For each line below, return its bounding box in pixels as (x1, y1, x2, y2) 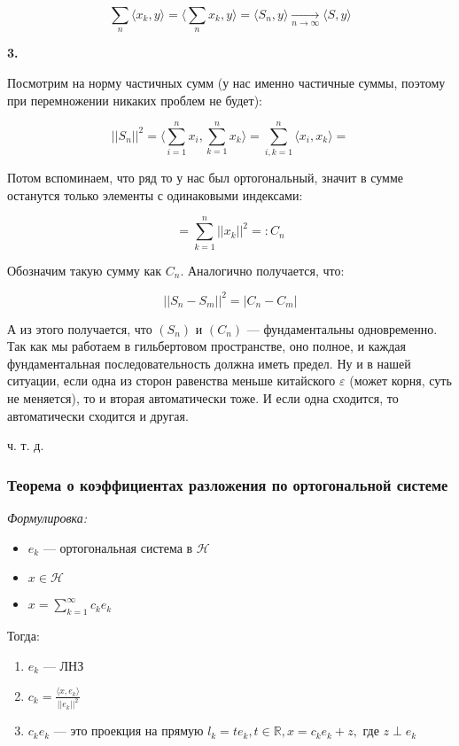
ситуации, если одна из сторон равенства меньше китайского (7, 371, 336, 390)
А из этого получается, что (7, 319, 152, 338)
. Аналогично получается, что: (180, 260, 345, 279)
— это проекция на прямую (53, 721, 204, 740)
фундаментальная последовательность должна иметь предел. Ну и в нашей (7, 354, 411, 372)
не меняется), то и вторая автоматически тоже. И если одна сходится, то (7, 389, 399, 408)
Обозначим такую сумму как (7, 260, 162, 279)
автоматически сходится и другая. (7, 406, 189, 424)
